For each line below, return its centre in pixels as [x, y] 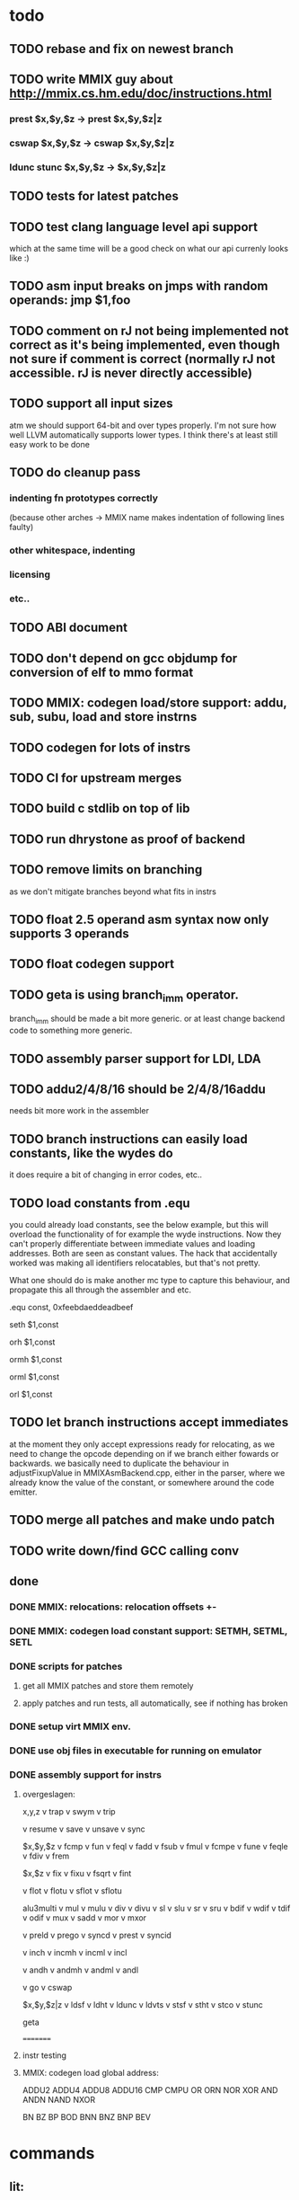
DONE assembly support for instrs [86, 1774]
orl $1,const [31, 1394]
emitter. [23, 1492]
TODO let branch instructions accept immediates [149, 1422]
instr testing [44, 2055]
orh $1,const [32, 1342]
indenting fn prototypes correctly [84, 498]
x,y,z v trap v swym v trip [69, 1812]
